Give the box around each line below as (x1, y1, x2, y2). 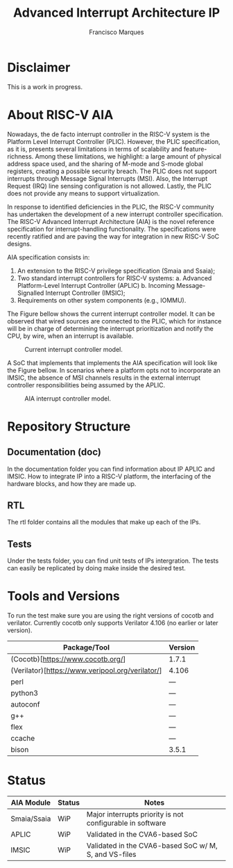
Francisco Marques (89, 28, 144, 36)
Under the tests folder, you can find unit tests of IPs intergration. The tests (7, 556, 219, 565)
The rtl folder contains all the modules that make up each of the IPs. (7, 518, 201, 527)
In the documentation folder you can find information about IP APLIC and (7, 465, 215, 473)
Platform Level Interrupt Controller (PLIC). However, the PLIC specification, (7, 137, 221, 145)
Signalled (17, 289, 44, 297)
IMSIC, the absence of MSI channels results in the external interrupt (7, 373, 201, 382)
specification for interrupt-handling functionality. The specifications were (7, 225, 216, 233)
